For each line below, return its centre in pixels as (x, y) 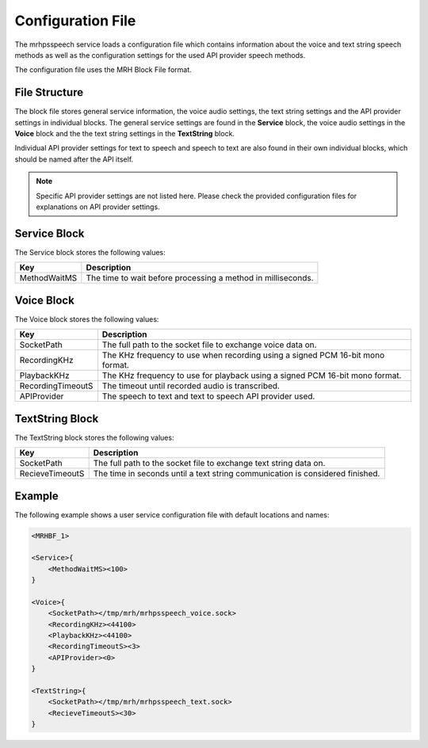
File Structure (49, 92)
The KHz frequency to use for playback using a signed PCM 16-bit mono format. (252, 376)
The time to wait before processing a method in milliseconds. (200, 278)
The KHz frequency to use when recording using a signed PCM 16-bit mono (243, 355)
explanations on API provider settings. (98, 207)
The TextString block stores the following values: (94, 437)
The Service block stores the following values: (90, 252)
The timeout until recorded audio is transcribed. (191, 386)
